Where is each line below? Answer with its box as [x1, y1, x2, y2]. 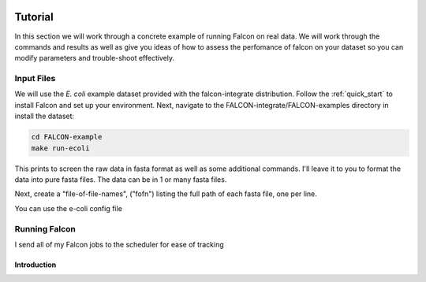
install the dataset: [14, 111, 75, 121]
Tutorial [14, 10, 54, 24]
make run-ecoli [31, 143, 90, 153]
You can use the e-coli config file [14, 203, 122, 213]
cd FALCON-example [31, 132, 103, 142]
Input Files [14, 73, 56, 84]
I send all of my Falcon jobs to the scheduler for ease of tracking [14, 239, 224, 249]
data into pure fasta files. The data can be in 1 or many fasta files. [14, 174, 227, 184]
